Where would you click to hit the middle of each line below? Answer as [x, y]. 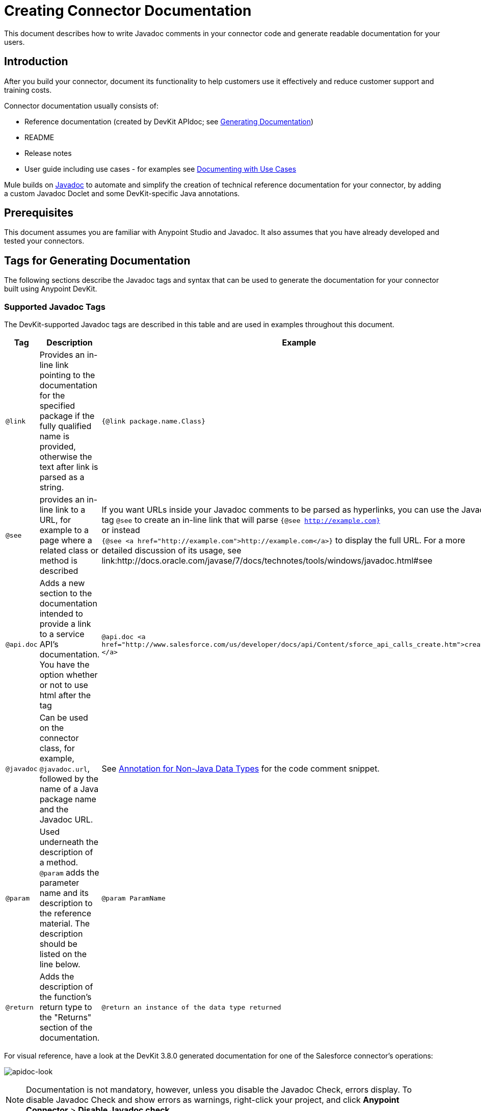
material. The [65, 924]
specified [57, 406]
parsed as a [62, 477]
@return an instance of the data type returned [191, 1007]
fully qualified [65, 426]
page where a [66, 540]
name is [55, 437]
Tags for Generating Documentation [97, 260]
